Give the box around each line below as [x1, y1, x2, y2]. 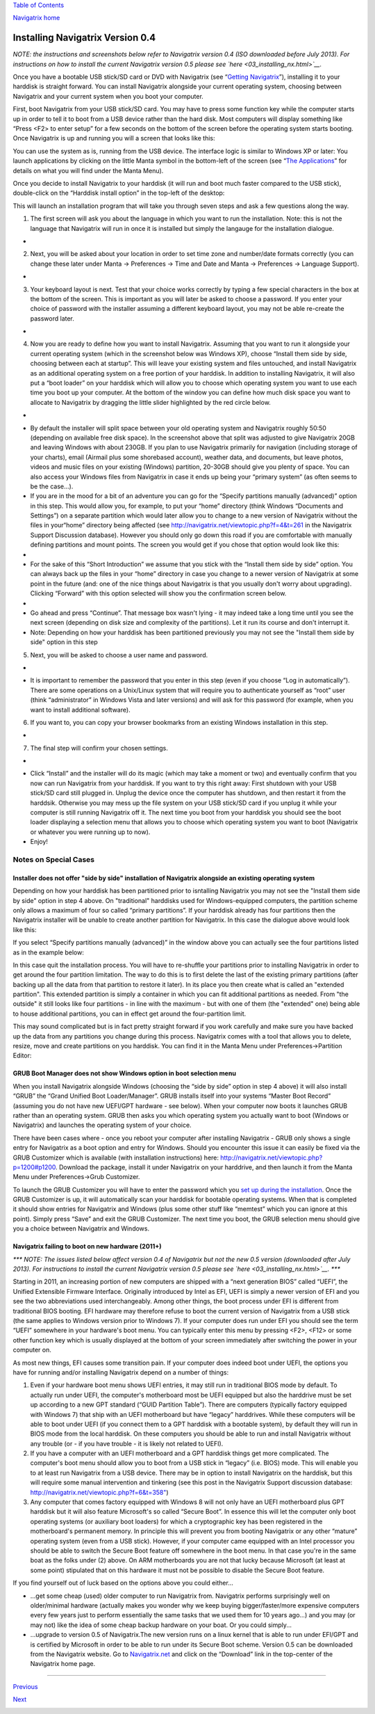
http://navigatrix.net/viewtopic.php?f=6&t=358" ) [30, 1488, 169, 1496]
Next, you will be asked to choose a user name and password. [30, 650, 208, 659]
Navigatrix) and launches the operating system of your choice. [12, 1121, 192, 1130]
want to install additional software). [30, 705, 131, 714]
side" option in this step [30, 638, 99, 646]
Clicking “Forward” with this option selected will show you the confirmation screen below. [30, 589, 287, 598]
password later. [30, 314, 74, 323]
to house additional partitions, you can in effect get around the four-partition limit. [12, 1009, 247, 1018]
